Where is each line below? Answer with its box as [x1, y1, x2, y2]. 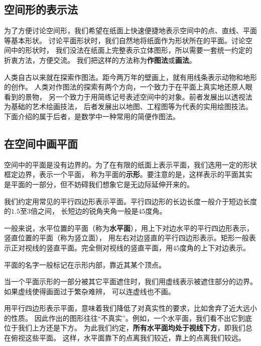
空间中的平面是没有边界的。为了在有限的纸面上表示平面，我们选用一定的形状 [4, 159, 257, 169]
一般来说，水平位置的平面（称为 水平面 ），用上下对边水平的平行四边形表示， [4, 222, 253, 233]
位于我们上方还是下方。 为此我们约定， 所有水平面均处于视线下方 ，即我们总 [4, 322, 252, 333]
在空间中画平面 [4, 135, 78, 151]
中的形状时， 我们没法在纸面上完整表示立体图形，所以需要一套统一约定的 [11, 45, 252, 55]
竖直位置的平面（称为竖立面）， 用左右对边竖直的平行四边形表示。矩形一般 [4, 232, 249, 243]
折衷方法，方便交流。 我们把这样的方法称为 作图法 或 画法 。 [4, 54, 196, 65]
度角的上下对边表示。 [180, 242, 250, 252]
